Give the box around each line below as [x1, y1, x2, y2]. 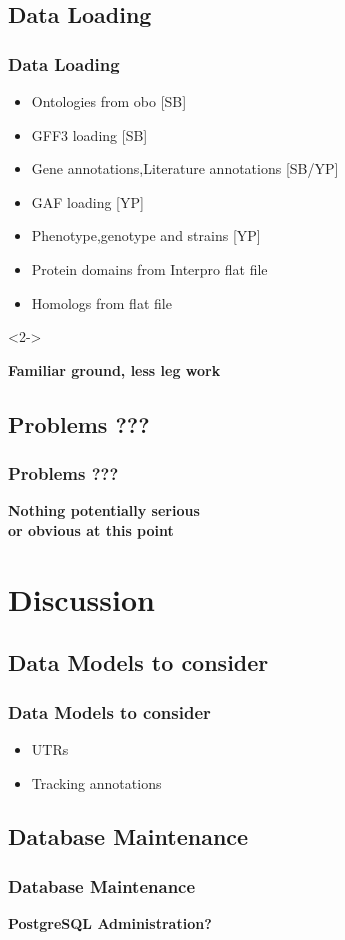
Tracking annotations [31, 772, 162, 793]
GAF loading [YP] [31, 191, 144, 212]
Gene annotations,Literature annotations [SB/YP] [31, 158, 339, 179]
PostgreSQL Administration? [8, 913, 212, 934]
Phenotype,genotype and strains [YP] [31, 225, 261, 246]
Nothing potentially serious [8, 500, 200, 521]
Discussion [8, 578, 155, 619]
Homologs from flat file [31, 292, 172, 313]
